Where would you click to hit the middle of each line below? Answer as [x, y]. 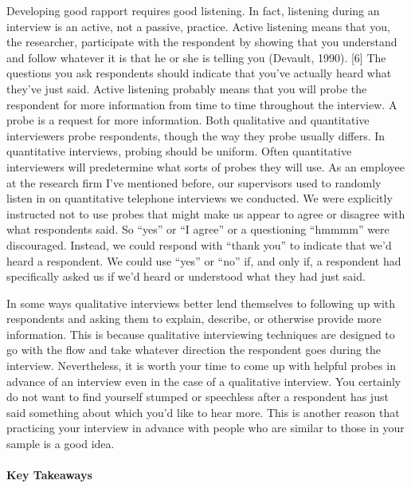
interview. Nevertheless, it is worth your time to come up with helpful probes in [201, 366]
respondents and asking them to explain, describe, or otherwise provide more [194, 319]
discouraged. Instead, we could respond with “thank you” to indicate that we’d [199, 244]
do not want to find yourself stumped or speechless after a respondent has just [198, 397]
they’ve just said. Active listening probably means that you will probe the [187, 88]
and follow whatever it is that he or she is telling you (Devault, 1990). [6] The [196, 57]
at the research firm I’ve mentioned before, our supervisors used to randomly [194, 182]
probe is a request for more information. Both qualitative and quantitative [188, 120]
